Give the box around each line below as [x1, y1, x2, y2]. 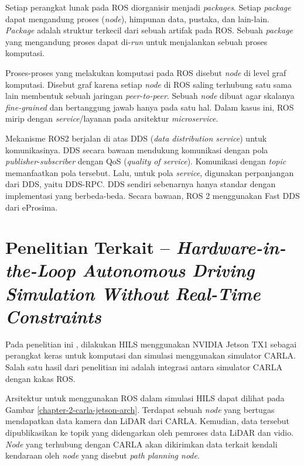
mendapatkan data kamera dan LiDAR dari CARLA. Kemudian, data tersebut [5, 415, 289, 427]
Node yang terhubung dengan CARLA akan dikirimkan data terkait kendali [5, 438, 278, 450]
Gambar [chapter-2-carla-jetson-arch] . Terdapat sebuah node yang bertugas [5, 403, 275, 415]
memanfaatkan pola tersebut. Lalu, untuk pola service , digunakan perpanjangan [5, 166, 294, 178]
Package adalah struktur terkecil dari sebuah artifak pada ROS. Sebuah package [5, 24, 293, 36]
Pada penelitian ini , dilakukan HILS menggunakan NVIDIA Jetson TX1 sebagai [5, 337, 297, 350]
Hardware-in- [176, 235, 286, 260]
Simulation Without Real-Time [5, 281, 261, 305]
